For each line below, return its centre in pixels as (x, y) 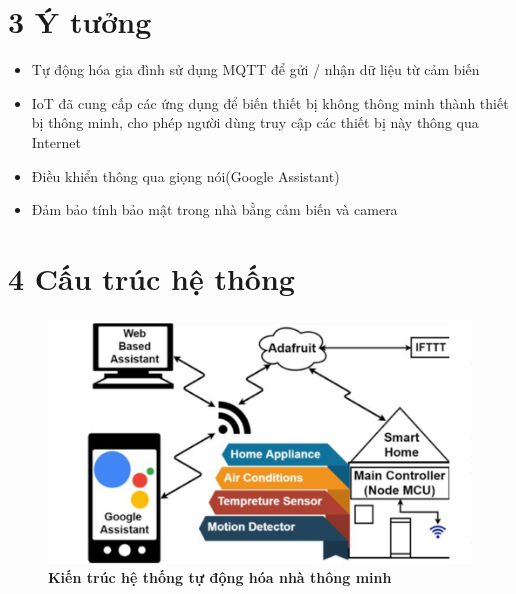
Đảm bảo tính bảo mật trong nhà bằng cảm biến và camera (214, 209)
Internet (56, 141)
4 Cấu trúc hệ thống (151, 277)
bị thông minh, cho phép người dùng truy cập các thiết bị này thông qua (255, 122)
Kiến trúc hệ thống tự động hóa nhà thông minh (220, 577)
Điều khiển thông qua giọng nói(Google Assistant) (185, 175)
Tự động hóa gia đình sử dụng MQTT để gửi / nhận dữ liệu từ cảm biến (255, 69)
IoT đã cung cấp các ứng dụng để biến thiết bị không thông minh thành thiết (270, 102)
